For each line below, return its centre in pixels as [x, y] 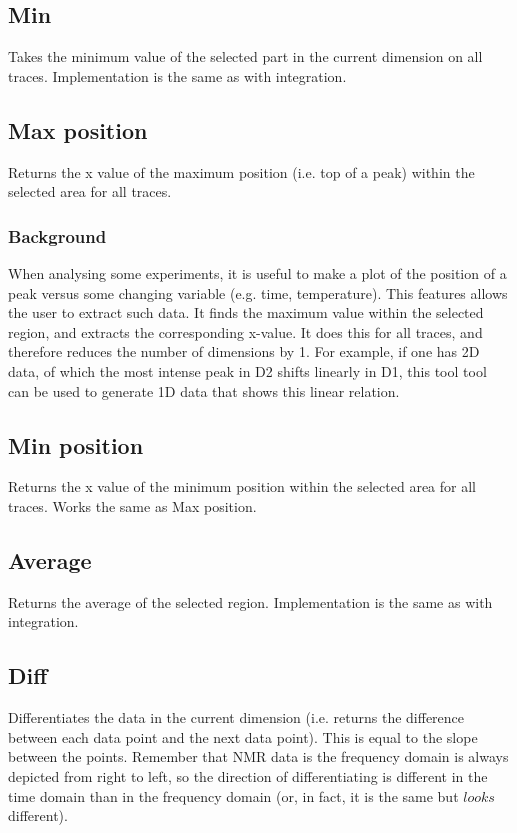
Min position [76, 444]
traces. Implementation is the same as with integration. [177, 75]
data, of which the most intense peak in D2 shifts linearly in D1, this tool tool [247, 370]
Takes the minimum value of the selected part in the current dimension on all [245, 56]
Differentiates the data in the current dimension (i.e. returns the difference [236, 717]
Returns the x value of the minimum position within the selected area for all [242, 486]
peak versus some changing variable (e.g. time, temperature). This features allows [258, 292]
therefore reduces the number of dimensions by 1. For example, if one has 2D [244, 351]
